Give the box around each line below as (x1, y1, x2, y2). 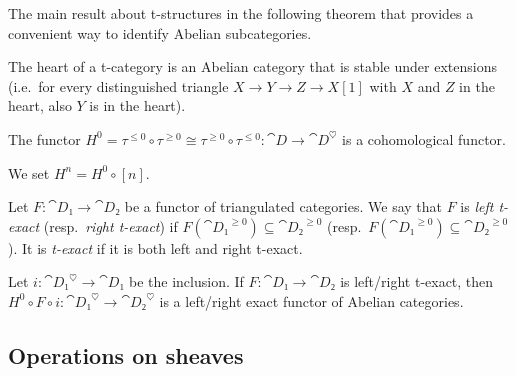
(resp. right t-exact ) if (43, 215, 178, 236)
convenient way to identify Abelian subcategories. (8, 22, 312, 43)
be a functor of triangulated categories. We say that (124, 196, 442, 217)
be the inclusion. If (128, 271, 244, 292)
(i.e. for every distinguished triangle (8, 75, 229, 96)
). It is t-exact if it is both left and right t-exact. (8, 237, 303, 258)
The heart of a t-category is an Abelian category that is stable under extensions (8, 56, 497, 77)
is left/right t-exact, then (340, 271, 494, 292)
